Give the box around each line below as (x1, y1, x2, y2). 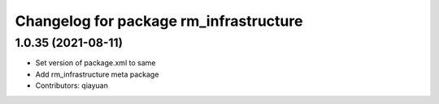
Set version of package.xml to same (35, 58, 156, 68)
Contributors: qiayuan (35, 81, 109, 90)
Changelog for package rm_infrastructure (15, 12, 303, 30)
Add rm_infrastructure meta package (35, 69, 159, 79)
